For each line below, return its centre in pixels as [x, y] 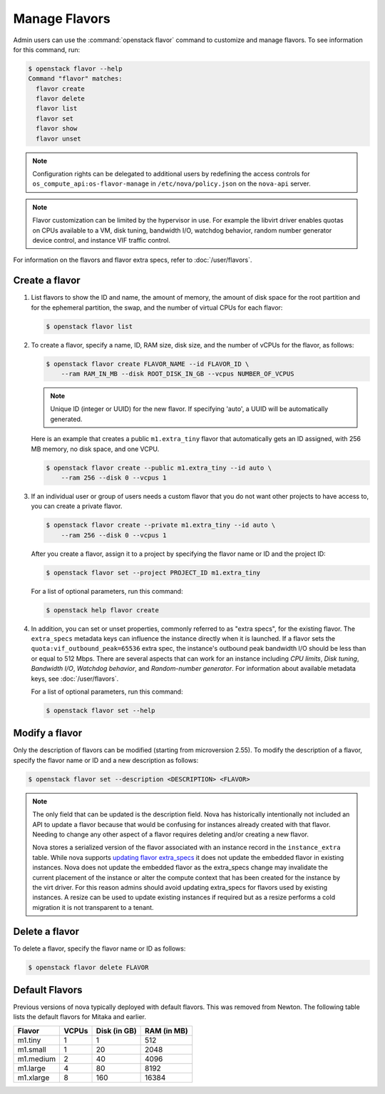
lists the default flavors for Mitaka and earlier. [79, 1017]
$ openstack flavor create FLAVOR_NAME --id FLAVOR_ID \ [148, 364]
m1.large [31, 1068]
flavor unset [58, 138]
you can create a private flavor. [77, 506]
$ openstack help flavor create [103, 610]
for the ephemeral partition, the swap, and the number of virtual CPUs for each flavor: [157, 308]
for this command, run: [47, 49]
